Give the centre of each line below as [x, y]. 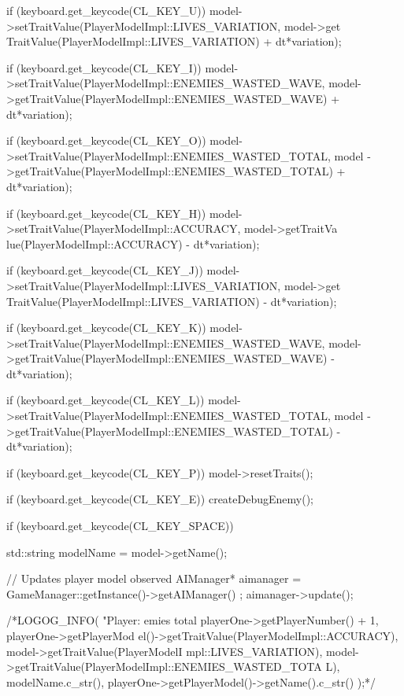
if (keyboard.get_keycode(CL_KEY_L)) [106, 400]
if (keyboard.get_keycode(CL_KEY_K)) [106, 328]
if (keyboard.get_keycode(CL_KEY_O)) [106, 140]
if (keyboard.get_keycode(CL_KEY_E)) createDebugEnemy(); [160, 499]
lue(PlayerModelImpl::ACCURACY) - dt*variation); [133, 243]
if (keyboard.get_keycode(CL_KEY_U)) [106, 10]
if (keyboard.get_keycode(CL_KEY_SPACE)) [120, 526]
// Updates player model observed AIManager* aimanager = [154, 578]
